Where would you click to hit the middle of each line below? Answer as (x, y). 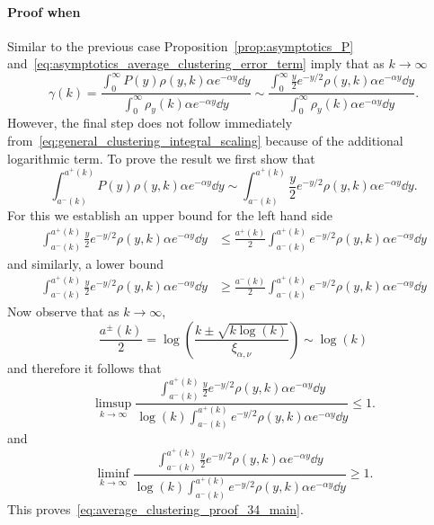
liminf (113, 474)
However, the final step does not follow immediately (150, 123)
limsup (113, 403)
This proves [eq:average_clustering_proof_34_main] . (155, 509)
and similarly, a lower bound (86, 263)
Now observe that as (63, 311)
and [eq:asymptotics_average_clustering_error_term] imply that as (196, 63)
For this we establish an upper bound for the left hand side (170, 215)
